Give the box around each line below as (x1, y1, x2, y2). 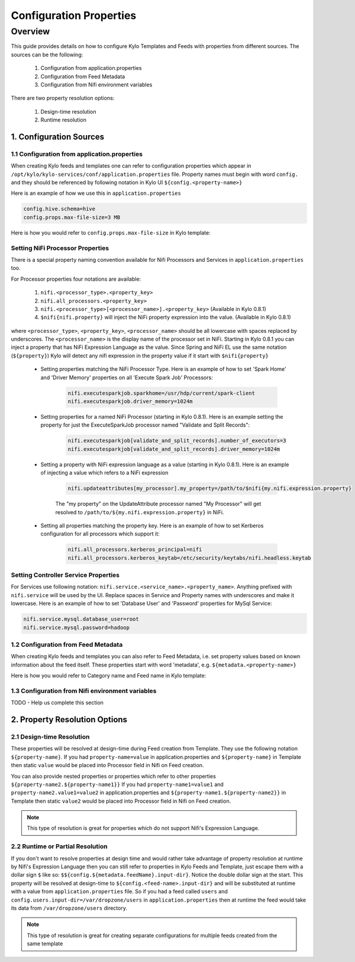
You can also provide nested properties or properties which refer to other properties (11, 772, 216, 780)
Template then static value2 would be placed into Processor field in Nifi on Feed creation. (11, 797, 231, 804)
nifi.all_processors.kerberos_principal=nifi (67, 546, 202, 553)
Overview (11, 26, 50, 37)
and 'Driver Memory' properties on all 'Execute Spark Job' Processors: (40, 374, 213, 381)
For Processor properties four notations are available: (11, 275, 141, 283)
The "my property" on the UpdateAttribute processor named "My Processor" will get (55, 501, 262, 508)
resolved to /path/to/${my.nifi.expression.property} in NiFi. (55, 508, 224, 515)
